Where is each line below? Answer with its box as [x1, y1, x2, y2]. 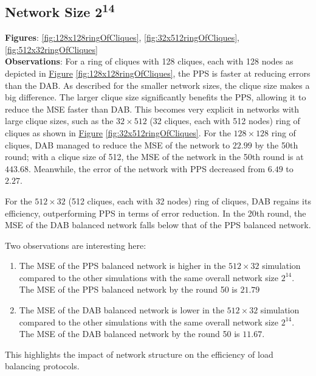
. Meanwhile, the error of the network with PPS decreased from [28, 162, 266, 175]
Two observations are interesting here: [5, 238, 146, 251]
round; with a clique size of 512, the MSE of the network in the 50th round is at [5, 150, 304, 163]
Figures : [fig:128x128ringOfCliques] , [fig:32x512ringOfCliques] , [5, 31, 239, 44]
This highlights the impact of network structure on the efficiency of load [5, 347, 273, 360]
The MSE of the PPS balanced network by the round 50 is [19, 283, 238, 296]
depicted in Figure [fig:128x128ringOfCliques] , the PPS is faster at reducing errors [5, 66, 311, 79]
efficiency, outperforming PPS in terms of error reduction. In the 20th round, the [5, 206, 306, 219]
